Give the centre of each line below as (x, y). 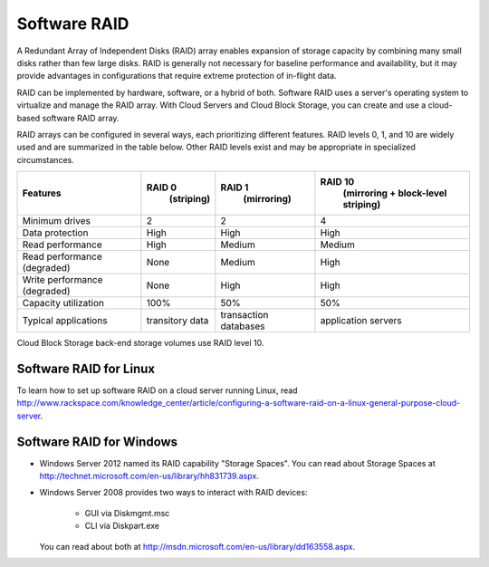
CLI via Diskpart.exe (122, 526)
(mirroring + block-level (395, 193)
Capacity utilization (63, 303)
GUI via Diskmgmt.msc (127, 513)
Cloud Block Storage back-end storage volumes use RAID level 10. (140, 343)
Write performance (62, 280)
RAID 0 (162, 187)
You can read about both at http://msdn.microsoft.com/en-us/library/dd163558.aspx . (197, 546)
